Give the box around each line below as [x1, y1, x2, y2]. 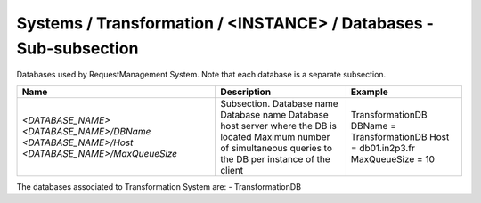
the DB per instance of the [219, 152, 331, 165]
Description [219, 85, 272, 98]
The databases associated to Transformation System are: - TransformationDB [16, 181, 302, 191]
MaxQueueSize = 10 [350, 152, 436, 165]
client [219, 164, 244, 176]
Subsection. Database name [219, 97, 338, 110]
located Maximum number [219, 130, 330, 142]
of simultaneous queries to [219, 142, 333, 154]
